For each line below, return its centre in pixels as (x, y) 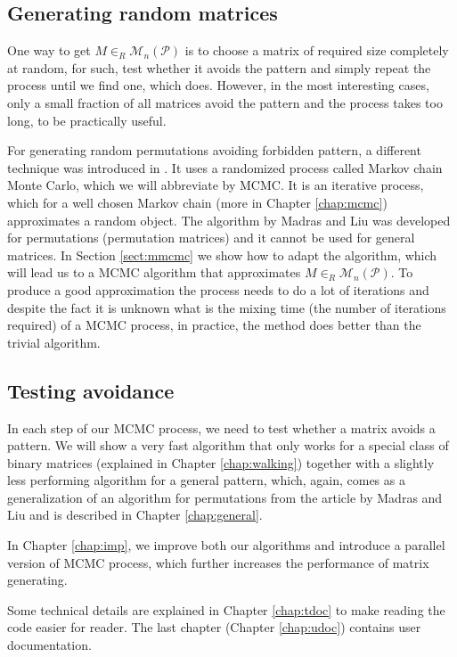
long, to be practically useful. (87, 120)
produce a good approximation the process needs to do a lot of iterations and (218, 289)
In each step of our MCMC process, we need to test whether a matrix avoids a (221, 427)
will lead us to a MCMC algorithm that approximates (154, 272)
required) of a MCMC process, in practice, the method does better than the (214, 325)
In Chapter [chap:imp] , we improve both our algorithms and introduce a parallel (226, 545)
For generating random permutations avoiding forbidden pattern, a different (214, 150)
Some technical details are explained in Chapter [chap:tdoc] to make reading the (226, 609)
